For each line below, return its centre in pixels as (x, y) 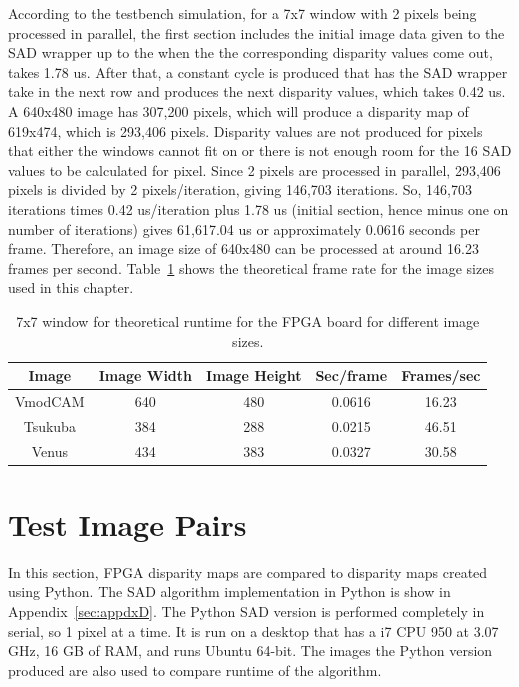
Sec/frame (351, 375)
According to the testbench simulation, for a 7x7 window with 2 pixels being (242, 13)
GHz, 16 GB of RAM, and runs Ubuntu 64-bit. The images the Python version (250, 650)
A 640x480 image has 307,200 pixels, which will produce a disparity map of (238, 110)
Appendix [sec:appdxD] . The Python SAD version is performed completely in (246, 611)
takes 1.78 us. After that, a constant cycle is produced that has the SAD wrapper (258, 71)
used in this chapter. (71, 287)
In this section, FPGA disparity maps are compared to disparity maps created (248, 571)
